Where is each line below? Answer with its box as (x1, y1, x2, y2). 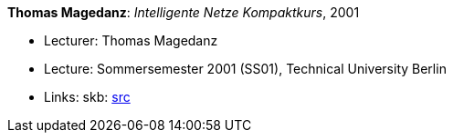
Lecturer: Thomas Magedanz (44, 33, 218, 48)
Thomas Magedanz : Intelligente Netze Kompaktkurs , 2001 (7, 5, 360, 20)
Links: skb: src (44, 89, 131, 105)
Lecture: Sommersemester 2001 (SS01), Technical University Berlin (44, 61, 447, 76)
